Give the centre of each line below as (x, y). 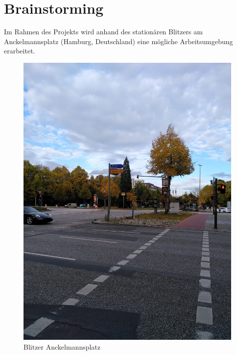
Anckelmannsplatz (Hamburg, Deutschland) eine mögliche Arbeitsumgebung (118, 41)
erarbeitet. (20, 51)
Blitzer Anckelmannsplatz (62, 346)
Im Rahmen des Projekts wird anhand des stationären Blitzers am (103, 32)
